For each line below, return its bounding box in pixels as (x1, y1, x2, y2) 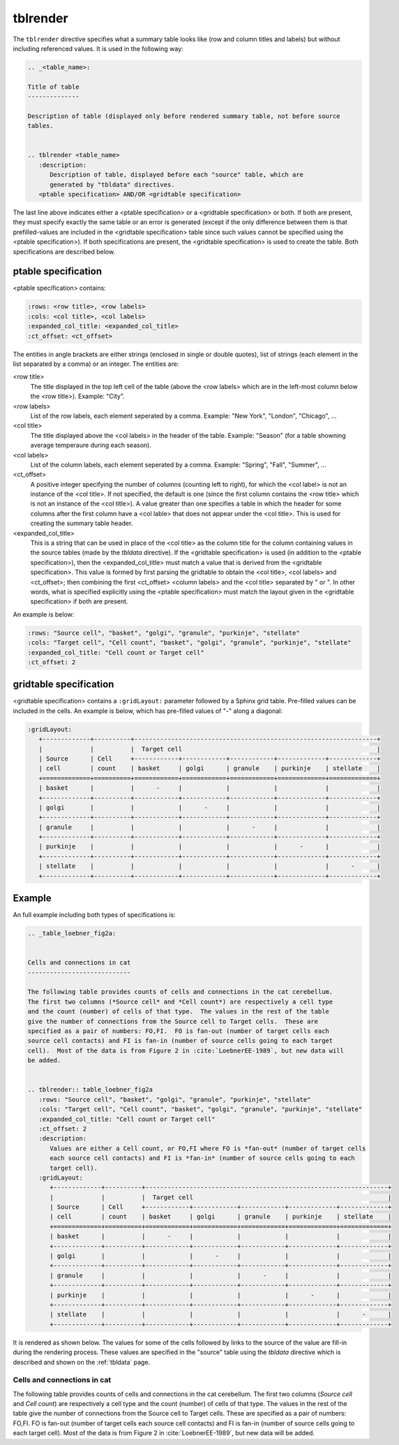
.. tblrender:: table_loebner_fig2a (27, 1086, 153, 1094)
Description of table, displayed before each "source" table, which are (50, 171, 303, 179)
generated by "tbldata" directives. (50, 180, 175, 189)
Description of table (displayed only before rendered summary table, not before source (27, 112, 341, 120)
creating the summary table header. (30, 519, 133, 527)
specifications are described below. (13, 247, 115, 256)
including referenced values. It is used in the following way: (13, 44, 184, 52)
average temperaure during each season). (30, 441, 151, 450)
